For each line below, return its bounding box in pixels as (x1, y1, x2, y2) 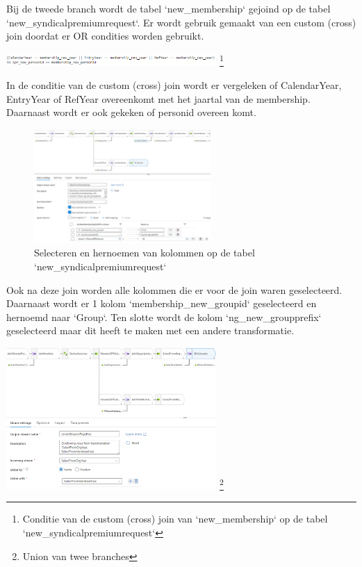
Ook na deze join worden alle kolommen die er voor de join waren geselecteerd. (6, 282, 343, 297)
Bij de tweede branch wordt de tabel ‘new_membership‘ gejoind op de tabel (6, 1, 331, 15)
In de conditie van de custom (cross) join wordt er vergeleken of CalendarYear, (6, 78, 342, 92)
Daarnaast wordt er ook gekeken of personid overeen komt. (6, 105, 256, 120)
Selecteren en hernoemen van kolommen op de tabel (34, 245, 255, 260)
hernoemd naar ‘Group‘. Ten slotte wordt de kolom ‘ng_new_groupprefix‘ (6, 309, 322, 324)
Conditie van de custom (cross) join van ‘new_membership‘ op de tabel (22, 511, 328, 526)
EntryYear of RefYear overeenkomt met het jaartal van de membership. (6, 91, 311, 106)
